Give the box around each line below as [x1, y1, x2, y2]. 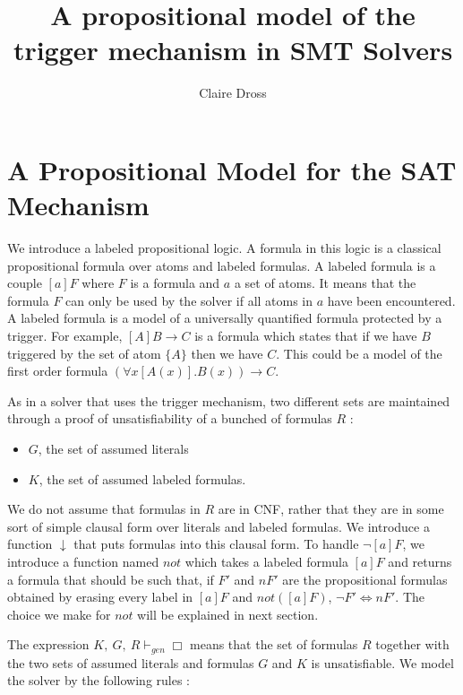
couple [7, 274, 42, 292]
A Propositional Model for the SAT [7, 151, 457, 187]
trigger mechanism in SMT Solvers [13, 31, 453, 68]
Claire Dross [199, 83, 267, 102]
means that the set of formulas [190, 635, 358, 654]
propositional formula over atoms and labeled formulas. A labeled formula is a [7, 256, 436, 274]
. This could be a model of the [276, 343, 442, 362]
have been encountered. [327, 291, 456, 309]
